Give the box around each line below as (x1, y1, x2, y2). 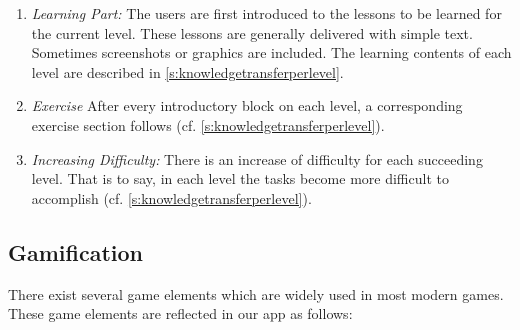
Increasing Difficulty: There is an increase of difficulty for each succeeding (31, 148, 483, 169)
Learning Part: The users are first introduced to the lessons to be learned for (31, 3, 502, 23)
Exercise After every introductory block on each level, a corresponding (31, 95, 463, 116)
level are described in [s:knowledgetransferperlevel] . (31, 61, 344, 82)
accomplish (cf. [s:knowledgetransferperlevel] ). (31, 187, 312, 208)
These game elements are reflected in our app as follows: (8, 303, 353, 324)
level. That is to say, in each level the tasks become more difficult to (31, 168, 449, 189)
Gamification (8, 236, 144, 267)
